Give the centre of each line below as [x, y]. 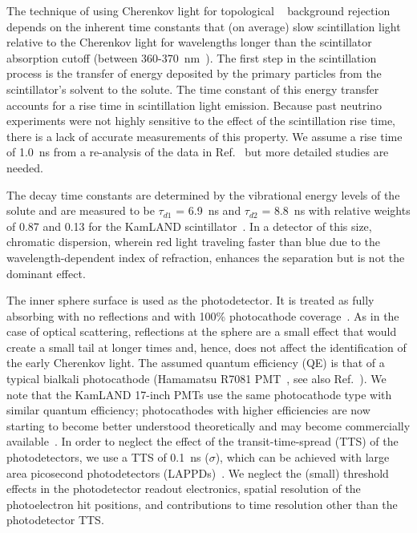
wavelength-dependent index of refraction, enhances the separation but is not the [206, 257]
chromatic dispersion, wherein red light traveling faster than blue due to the [193, 242]
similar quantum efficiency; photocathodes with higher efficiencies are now [188, 410]
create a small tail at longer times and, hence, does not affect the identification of [206, 347]
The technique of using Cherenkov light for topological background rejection [198, 10]
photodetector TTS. [55, 520]
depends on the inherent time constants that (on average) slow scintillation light [204, 26]
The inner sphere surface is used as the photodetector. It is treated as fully [190, 300]
